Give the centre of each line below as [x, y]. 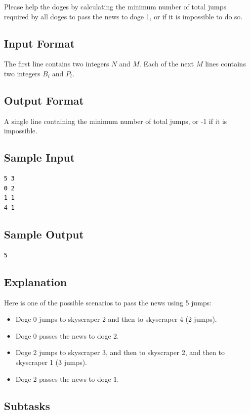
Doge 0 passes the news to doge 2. [67, 335]
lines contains [226, 64]
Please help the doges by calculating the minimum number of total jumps [115, 6]
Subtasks [27, 405]
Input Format [40, 43]
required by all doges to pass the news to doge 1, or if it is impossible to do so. [123, 16]
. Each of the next [167, 64]
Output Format [44, 100]
